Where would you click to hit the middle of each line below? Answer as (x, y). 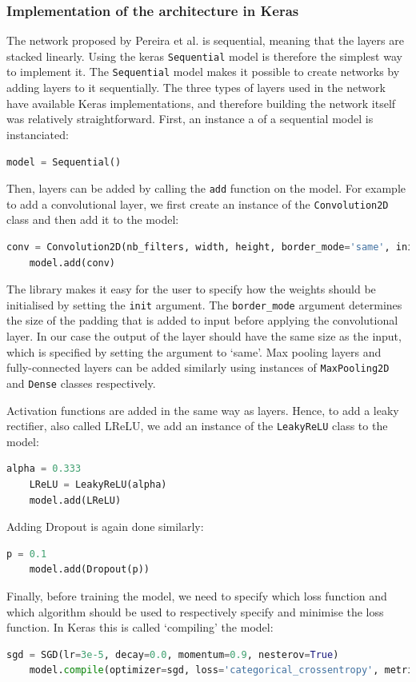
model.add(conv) (72, 263)
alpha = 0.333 (44, 469)
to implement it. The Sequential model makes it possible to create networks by (203, 72)
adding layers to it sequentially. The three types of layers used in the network (196, 88)
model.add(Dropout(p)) (89, 570)
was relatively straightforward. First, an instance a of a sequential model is (190, 119)
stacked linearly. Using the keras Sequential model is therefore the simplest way (204, 56)
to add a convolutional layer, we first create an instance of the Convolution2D (198, 203)
